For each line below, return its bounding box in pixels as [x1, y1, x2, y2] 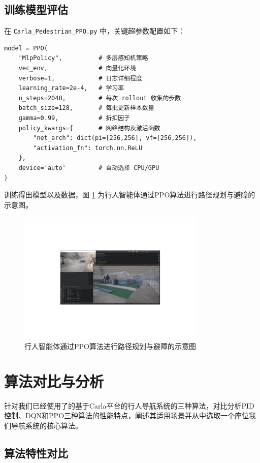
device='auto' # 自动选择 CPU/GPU [18, 164, 159, 171]
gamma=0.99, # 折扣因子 [18, 114, 131, 122]
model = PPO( [4, 44, 48, 52]
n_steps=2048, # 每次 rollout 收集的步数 [18, 94, 181, 102]
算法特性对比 [4, 445, 68, 460]
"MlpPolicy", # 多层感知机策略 [18, 54, 148, 62]
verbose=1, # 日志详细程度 [18, 74, 142, 82]
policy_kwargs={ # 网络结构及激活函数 [18, 124, 160, 132]
